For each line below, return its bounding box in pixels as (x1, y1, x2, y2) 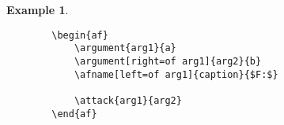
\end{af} (51, 108, 97, 119)
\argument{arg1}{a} (74, 42, 176, 54)
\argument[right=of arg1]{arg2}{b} (74, 55, 262, 67)
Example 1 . (6, 2, 69, 17)
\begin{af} (51, 29, 108, 41)
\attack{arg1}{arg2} (74, 94, 182, 106)
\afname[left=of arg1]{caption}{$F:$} (74, 68, 278, 80)
